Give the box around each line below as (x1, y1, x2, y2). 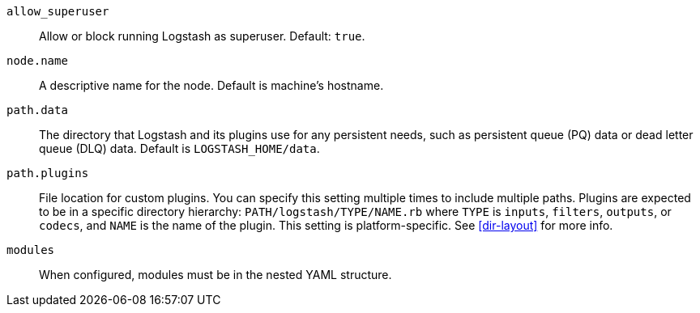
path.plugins (6, 167, 89, 180)
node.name (6, 54, 68, 67)
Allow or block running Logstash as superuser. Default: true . (39, 29, 365, 43)
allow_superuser (6, 5, 109, 18)
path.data (6, 104, 68, 116)
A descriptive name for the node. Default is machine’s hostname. (39, 78, 384, 92)
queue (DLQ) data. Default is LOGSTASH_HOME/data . (39, 142, 320, 155)
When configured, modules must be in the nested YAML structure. (39, 268, 392, 281)
